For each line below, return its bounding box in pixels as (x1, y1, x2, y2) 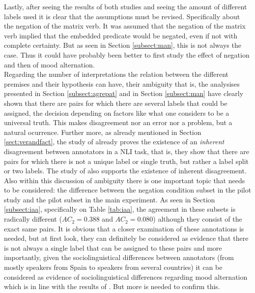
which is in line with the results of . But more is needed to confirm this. (4, 281, 220, 292)
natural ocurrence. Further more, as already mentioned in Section (4, 127, 201, 137)
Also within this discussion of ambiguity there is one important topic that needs (4, 175, 245, 185)
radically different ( (4, 214, 62, 224)
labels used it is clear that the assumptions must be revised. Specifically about (4, 11, 240, 21)
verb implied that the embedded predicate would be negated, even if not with (4, 30, 237, 40)
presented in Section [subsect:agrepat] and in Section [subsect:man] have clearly (4, 88, 244, 98)
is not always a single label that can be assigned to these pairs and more (4, 242, 222, 253)
